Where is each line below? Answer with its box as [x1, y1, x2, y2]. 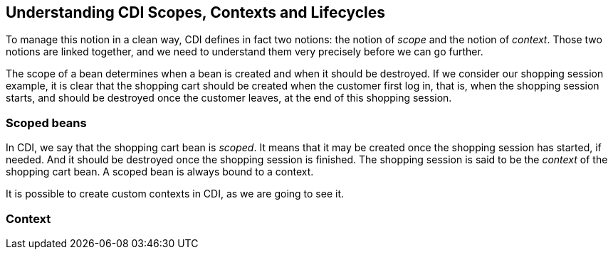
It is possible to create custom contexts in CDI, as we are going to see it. [6, 188, 345, 200]
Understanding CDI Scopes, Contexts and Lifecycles [6, 4, 386, 21]
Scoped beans [6, 115, 87, 130]
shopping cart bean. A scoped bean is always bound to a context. [6, 166, 314, 178]
